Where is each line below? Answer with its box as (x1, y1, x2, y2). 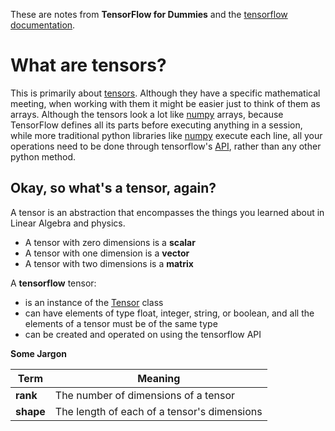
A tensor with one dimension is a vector (24, 247, 190, 259)
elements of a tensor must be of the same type (24, 317, 218, 329)
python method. (10, 150, 77, 163)
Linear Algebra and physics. (10, 217, 126, 229)
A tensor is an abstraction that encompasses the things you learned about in (10, 206, 325, 218)
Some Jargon (10, 347, 68, 359)
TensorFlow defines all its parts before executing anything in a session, (10, 119, 303, 131)
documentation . (10, 19, 76, 31)
